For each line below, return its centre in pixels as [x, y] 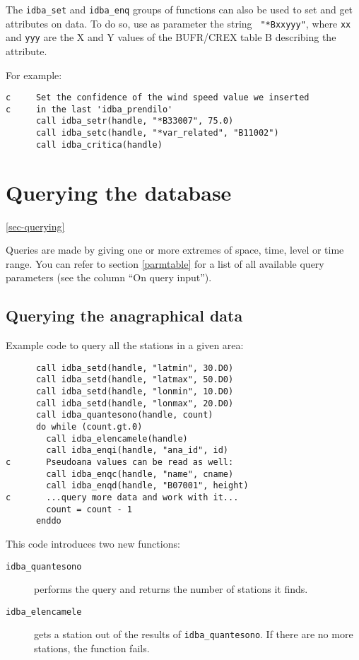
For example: [34, 75]
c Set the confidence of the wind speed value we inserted [158, 98]
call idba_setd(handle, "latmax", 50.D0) [135, 380]
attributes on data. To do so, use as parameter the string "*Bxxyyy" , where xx [178, 23]
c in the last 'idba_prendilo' [89, 109]
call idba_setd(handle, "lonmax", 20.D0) [135, 403]
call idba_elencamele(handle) [117, 438]
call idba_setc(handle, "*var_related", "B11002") [157, 133]
